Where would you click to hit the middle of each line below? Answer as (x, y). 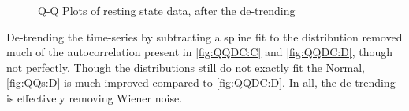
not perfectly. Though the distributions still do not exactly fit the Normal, (186, 67)
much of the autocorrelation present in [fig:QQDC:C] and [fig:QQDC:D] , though (200, 52)
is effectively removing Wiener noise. (95, 97)
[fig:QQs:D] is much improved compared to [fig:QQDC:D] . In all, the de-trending (201, 82)
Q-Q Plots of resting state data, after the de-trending (167, 10)
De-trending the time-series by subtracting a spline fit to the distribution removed (204, 36)
